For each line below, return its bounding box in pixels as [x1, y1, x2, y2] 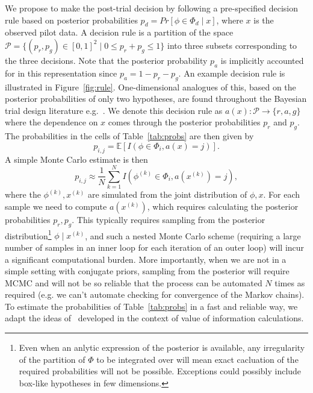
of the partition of [19, 353, 85, 365]
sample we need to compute [5, 200, 107, 212]
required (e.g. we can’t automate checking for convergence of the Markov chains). [5, 288, 305, 301]
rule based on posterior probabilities [5, 13, 138, 26]
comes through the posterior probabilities [108, 116, 261, 128]
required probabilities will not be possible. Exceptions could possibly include [19, 365, 302, 377]
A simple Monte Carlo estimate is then [5, 152, 148, 165]
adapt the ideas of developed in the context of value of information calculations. [5, 312, 304, 324]
